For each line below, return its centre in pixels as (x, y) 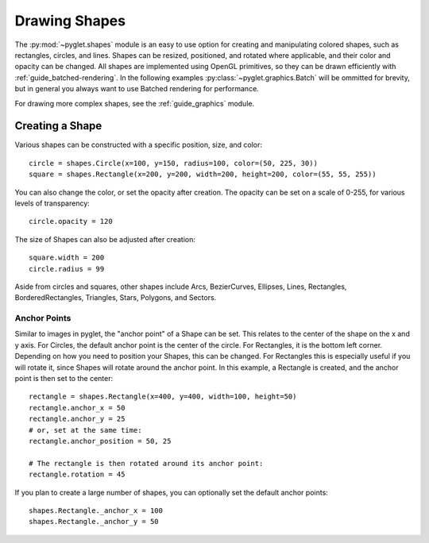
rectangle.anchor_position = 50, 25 (100, 441)
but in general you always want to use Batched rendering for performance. (137, 89)
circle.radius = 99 (67, 269)
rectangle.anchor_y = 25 (77, 419)
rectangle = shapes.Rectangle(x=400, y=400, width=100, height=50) (163, 397)
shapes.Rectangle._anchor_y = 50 (94, 522)
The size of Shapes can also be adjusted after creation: (105, 239)
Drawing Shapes (70, 21)
